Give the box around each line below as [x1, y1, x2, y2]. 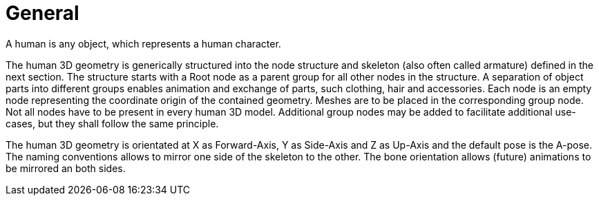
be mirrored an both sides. [6, 162, 126, 174]
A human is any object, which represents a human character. [6, 37, 281, 50]
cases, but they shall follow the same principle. [6, 117, 219, 129]
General [6, 1, 79, 25]
